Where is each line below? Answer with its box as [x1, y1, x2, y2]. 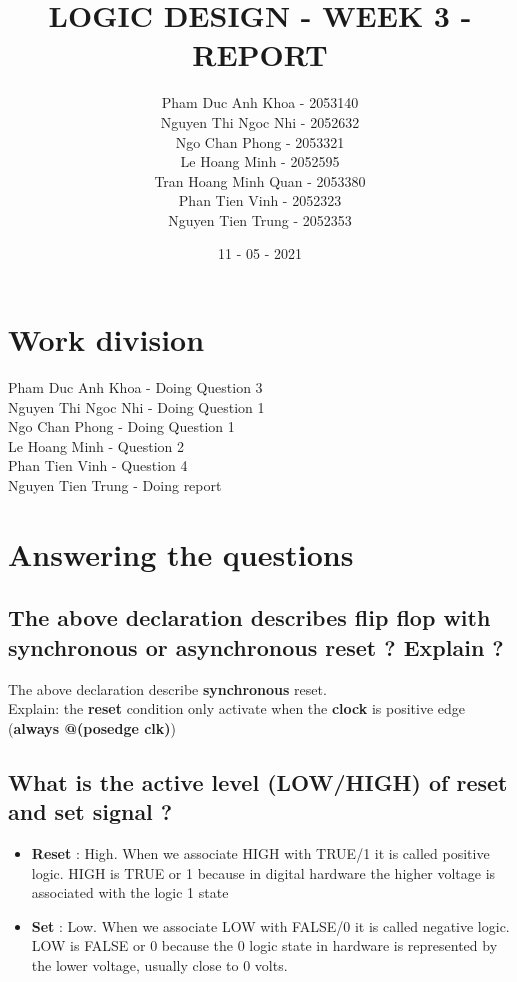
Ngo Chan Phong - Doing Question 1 [8, 416, 235, 437]
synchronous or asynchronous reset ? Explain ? [8, 631, 504, 662]
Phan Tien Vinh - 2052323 [178, 190, 342, 211]
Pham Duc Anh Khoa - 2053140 [161, 92, 359, 113]
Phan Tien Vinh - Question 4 [8, 455, 188, 476]
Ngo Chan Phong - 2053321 [175, 131, 345, 152]
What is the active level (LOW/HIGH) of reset [8, 766, 508, 797]
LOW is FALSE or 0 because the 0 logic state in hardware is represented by [31, 935, 498, 956]
